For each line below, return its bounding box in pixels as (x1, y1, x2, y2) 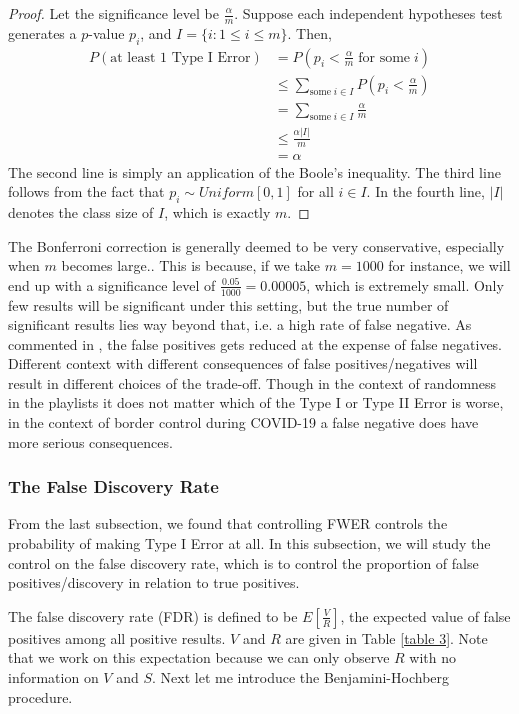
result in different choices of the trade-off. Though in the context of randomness (8, 372, 497, 393)
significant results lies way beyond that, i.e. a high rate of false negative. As (8, 314, 472, 335)
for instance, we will (388, 255, 511, 276)
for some (358, 50, 411, 65)
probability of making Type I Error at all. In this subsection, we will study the (8, 533, 491, 554)
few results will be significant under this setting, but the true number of (8, 294, 449, 315)
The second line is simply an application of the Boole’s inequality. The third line (8, 161, 501, 182)
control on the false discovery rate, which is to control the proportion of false (8, 552, 479, 573)
